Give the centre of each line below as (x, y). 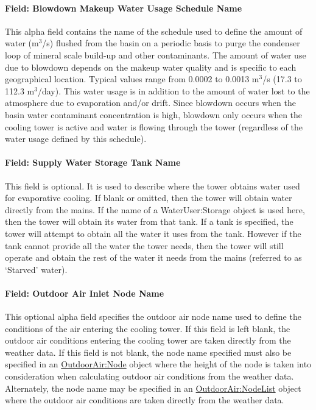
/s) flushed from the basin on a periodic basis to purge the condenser (171, 43)
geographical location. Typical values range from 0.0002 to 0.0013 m (132, 79)
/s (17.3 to (282, 79)
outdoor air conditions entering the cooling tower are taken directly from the (148, 340)
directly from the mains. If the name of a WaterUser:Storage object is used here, (155, 209)
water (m (22, 43)
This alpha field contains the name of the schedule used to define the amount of (154, 31)
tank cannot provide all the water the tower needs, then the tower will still (144, 245)
